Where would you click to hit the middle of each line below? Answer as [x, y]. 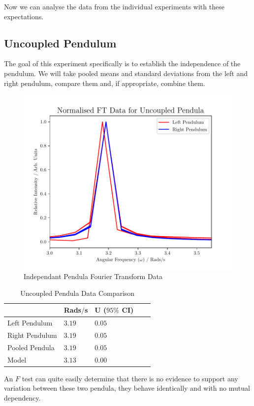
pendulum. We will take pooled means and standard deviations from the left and [126, 73]
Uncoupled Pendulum [60, 43]
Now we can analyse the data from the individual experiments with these [114, 6]
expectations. [24, 16]
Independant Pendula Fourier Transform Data [93, 276]
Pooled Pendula [31, 347]
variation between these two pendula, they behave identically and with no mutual [127, 388]
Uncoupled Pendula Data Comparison [78, 293]
